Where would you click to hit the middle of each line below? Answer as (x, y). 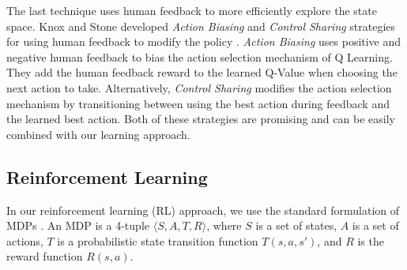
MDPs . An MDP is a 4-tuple (78, 225)
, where (224, 225)
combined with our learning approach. (98, 134)
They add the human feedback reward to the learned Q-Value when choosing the (202, 72)
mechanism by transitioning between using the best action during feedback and (198, 103)
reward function (45, 256)
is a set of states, (296, 225)
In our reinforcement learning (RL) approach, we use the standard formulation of (203, 210)
